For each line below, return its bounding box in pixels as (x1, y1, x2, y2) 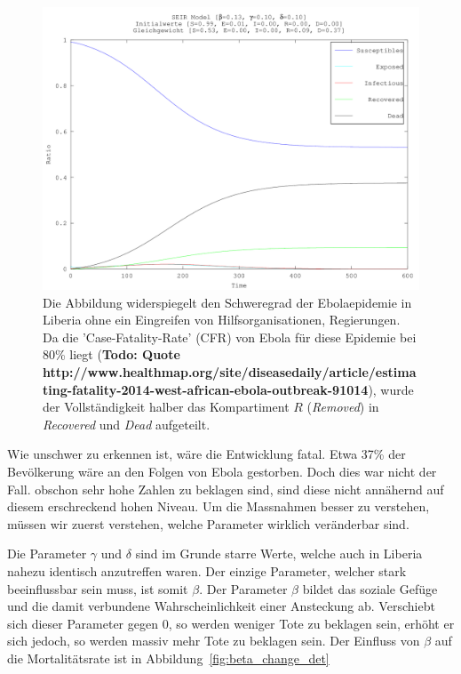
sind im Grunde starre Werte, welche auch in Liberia (135, 544, 423, 563)
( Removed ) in (306, 397, 379, 416)
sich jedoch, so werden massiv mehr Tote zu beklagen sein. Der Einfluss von (7, 631, 420, 650)
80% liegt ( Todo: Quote (43, 345, 180, 364)
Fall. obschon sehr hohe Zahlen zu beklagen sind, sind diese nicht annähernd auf (7, 479, 444, 498)
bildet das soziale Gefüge (302, 579, 438, 598)
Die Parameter (7, 544, 87, 563)
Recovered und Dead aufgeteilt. (43, 414, 211, 433)
